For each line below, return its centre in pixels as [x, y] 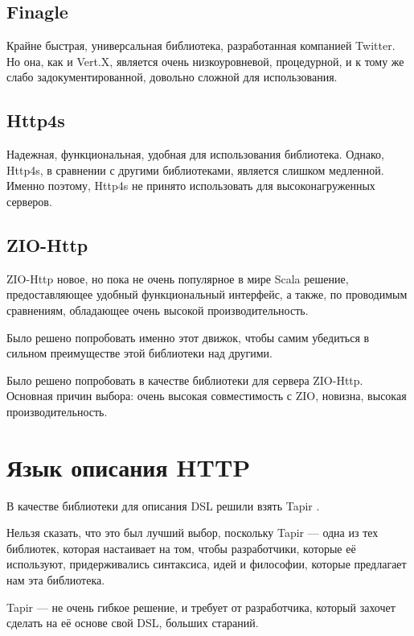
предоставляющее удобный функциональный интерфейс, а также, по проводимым [207, 294]
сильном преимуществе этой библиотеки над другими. [139, 353]
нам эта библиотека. [56, 580]
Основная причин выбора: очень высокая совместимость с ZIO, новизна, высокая [207, 396]
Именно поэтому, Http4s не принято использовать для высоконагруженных [191, 186]
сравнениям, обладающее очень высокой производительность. [158, 310]
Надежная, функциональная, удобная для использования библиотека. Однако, [195, 154]
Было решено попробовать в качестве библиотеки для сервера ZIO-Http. [185, 380]
